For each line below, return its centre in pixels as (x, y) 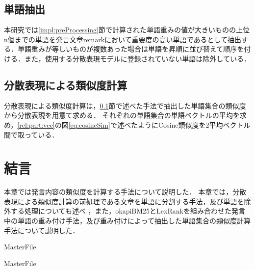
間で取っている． (31, 134)
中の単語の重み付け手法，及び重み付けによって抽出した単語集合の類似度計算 (127, 221)
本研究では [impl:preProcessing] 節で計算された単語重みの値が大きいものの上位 (127, 30)
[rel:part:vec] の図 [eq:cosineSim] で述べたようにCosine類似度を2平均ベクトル (134, 124)
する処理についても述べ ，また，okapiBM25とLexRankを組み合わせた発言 (128, 211)
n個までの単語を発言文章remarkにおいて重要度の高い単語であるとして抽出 (123, 39)
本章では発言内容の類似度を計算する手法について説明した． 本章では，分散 (125, 192)
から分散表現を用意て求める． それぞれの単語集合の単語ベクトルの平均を (122, 115)
